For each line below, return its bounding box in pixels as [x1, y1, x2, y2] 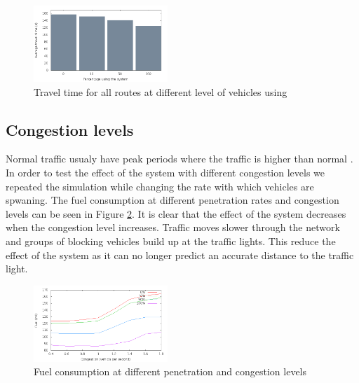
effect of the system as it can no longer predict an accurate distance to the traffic [6, 247, 354, 262]
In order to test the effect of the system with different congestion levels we [6, 165, 325, 179]
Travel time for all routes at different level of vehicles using [34, 84, 287, 99]
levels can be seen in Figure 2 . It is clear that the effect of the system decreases [6, 206, 346, 221]
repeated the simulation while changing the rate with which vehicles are [6, 179, 314, 193]
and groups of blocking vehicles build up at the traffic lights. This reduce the [6, 233, 336, 248]
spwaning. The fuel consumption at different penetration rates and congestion [6, 193, 339, 207]
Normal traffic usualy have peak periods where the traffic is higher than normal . [6, 151, 353, 166]
